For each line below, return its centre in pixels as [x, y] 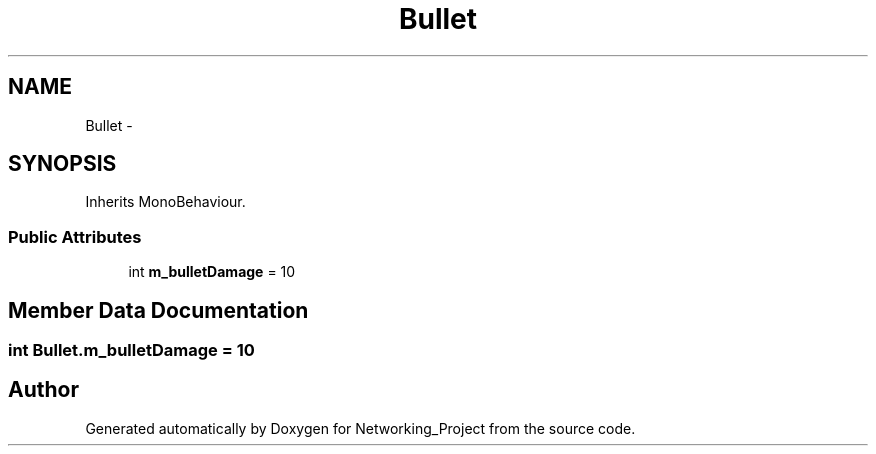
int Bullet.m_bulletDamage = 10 [131, 350]
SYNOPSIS [62, 164]
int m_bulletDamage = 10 [212, 272]
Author [43, 390]
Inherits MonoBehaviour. [165, 202]
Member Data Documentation [158, 310]
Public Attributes [75, 236]
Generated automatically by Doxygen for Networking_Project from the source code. [360, 428]
